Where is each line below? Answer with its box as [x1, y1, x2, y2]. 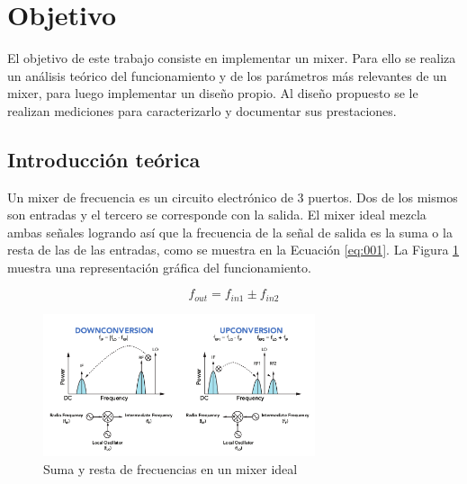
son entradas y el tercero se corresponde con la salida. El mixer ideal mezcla [7, 205, 427, 224]
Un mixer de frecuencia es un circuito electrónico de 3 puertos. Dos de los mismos [7, 187, 458, 206]
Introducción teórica [7, 145, 201, 173]
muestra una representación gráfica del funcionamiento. [7, 257, 311, 276]
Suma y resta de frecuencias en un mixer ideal [43, 459, 298, 478]
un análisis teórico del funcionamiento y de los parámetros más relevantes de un [7, 66, 447, 85]
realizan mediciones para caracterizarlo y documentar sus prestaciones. [7, 101, 397, 120]
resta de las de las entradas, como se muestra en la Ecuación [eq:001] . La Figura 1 [7, 240, 460, 259]
